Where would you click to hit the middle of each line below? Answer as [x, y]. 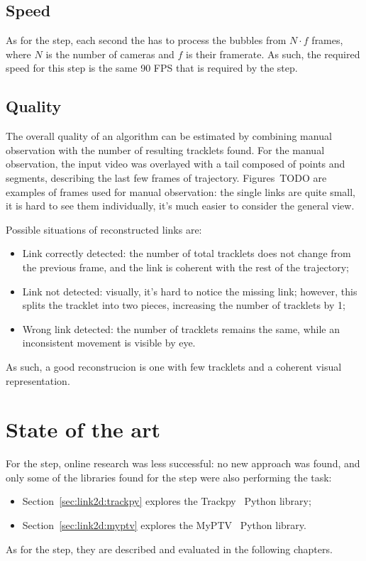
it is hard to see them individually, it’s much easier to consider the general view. [180, 206]
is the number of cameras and [110, 54]
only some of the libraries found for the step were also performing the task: [169, 477]
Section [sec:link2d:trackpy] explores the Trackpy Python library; [167, 501]
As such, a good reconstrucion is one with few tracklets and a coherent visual [174, 366]
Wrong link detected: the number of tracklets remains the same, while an [181, 328]
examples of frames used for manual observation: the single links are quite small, [181, 191]
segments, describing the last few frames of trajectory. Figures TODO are [166, 177]
